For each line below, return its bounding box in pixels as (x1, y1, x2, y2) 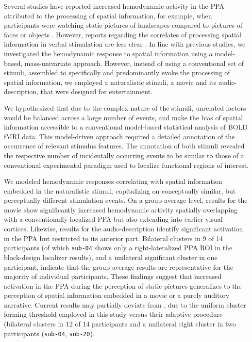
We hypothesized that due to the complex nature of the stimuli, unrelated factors (4, 102, 246, 113)
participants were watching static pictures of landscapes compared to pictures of (4, 20, 243, 30)
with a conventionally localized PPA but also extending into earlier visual (4, 214, 223, 224)
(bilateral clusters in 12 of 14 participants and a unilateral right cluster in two (4, 319, 236, 329)
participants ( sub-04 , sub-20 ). (4, 328, 95, 338)
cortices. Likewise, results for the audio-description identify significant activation (4, 224, 243, 234)
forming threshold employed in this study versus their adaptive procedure (4, 309, 223, 319)
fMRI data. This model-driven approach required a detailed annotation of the (4, 131, 235, 141)
